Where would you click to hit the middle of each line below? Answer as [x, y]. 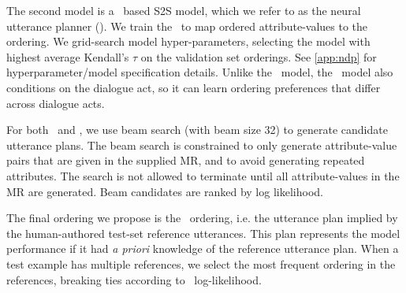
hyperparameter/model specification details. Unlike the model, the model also [200, 72]
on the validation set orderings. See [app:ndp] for [259, 56]
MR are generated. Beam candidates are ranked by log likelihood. [165, 191]
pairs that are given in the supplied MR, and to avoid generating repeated [186, 160]
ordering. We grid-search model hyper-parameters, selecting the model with [188, 41]
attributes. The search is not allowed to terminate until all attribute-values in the [203, 175]
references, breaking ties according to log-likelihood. [134, 279]
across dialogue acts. [56, 103]
